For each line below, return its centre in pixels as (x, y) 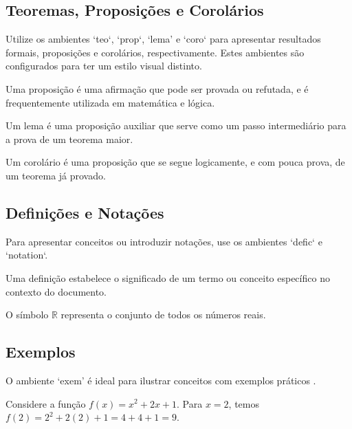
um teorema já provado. (56, 175)
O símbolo (27, 315)
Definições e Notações (85, 212)
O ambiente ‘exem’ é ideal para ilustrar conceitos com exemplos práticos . (161, 380)
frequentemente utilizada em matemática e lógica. (110, 102)
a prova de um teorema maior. (69, 139)
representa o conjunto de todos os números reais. (163, 315)
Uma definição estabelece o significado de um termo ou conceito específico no (168, 277)
